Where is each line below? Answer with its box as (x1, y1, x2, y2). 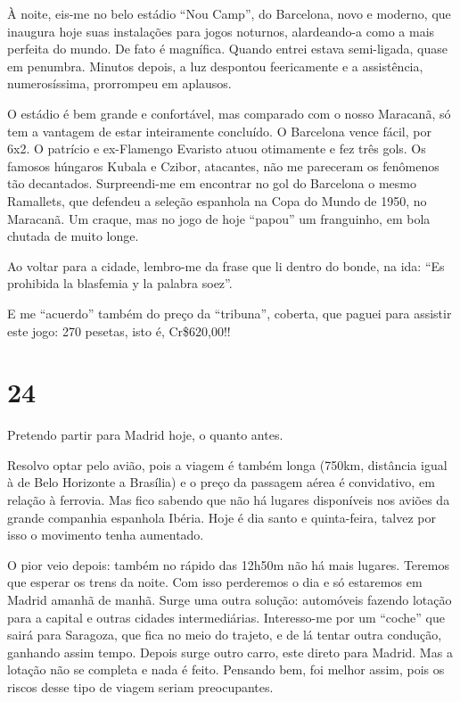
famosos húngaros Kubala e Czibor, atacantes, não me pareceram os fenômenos (7, 156, 439, 175)
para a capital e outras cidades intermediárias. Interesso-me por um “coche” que (7, 607, 445, 626)
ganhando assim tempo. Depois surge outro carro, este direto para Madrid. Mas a (7, 642, 453, 661)
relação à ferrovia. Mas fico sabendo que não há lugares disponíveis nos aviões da (7, 491, 450, 508)
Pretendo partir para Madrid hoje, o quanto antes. (7, 425, 283, 444)
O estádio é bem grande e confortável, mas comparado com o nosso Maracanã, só (7, 103, 451, 122)
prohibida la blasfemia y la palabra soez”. (7, 274, 233, 293)
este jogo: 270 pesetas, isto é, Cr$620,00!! (7, 321, 231, 340)
